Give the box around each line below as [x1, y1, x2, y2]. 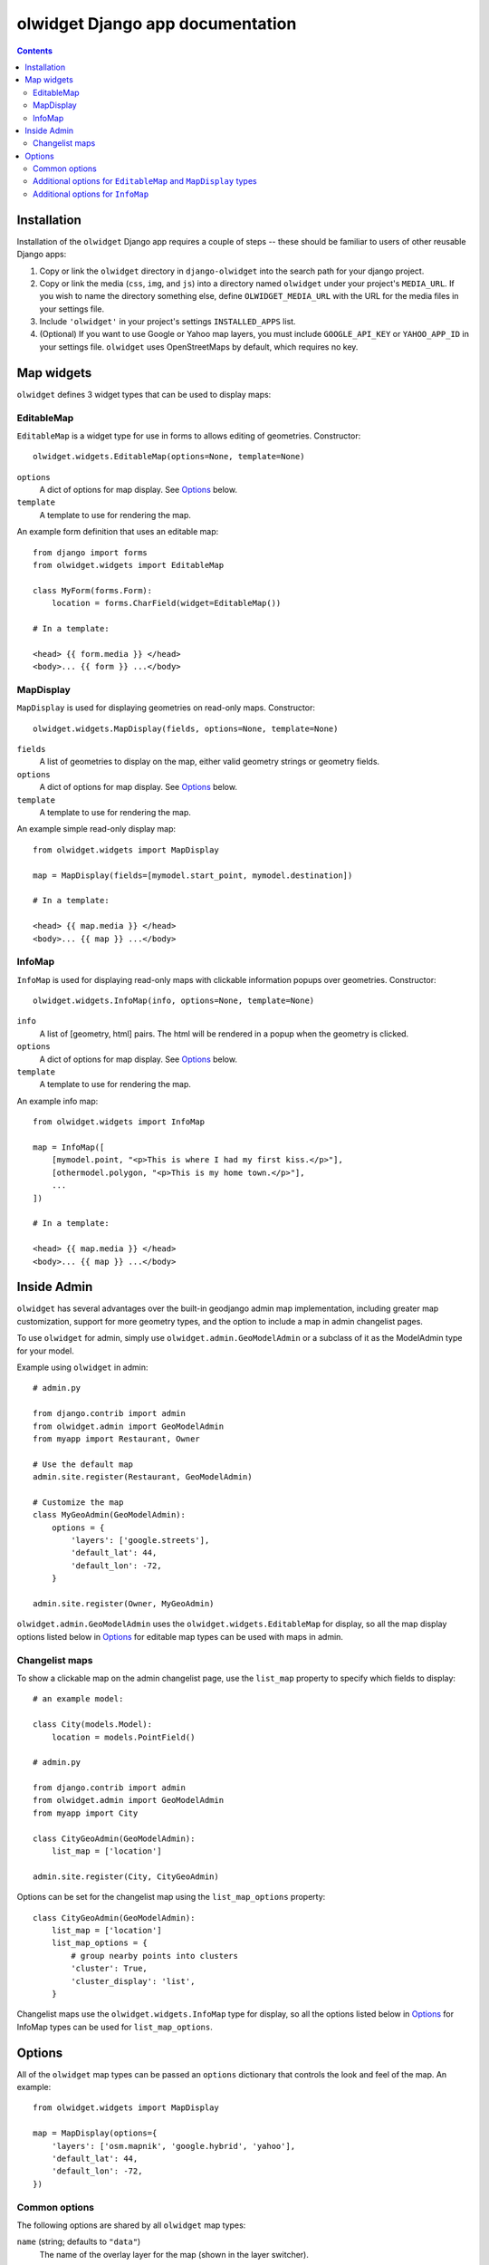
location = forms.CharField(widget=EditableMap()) [51, 598, 282, 609]
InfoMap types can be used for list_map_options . [16, 2021, 213, 2032]
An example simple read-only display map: [16, 824, 177, 834]
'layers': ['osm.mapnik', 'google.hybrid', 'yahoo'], [51, 2141, 296, 2151]
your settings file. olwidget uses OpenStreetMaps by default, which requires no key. [39, 341, 359, 352]
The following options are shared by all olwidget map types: [16, 2220, 246, 2231]
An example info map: [16, 1095, 99, 1106]
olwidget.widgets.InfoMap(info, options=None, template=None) [33, 996, 315, 1006]
